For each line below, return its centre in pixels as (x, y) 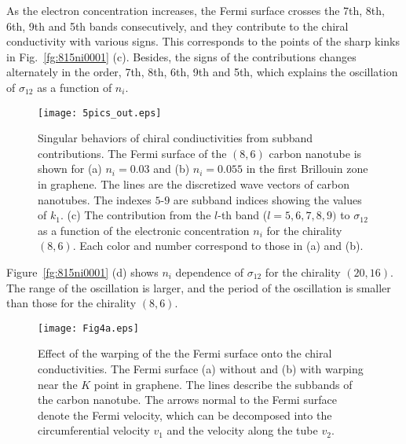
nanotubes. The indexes (95, 199)
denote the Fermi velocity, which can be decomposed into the (185, 415)
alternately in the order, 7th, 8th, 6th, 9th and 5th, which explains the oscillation (202, 72)
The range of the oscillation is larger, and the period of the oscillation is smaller (199, 287)
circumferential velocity (94, 430)
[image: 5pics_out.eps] (100, 113)
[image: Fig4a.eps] (88, 328)
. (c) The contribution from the (135, 215)
